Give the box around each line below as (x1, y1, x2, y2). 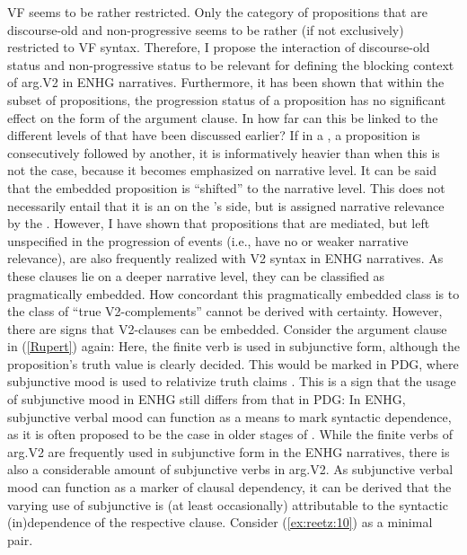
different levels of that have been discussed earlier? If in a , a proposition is (7, 126, 420, 145)
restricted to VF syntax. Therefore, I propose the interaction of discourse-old (7, 38, 430, 57)
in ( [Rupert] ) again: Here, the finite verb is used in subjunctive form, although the (7, 337, 460, 356)
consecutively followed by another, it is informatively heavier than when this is (7, 143, 440, 162)
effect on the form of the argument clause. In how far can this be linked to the (7, 108, 438, 127)
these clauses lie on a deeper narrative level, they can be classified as (7, 266, 385, 285)
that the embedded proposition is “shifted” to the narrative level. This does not (7, 178, 445, 197)
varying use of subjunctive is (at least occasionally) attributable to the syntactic (7, 495, 448, 514)
